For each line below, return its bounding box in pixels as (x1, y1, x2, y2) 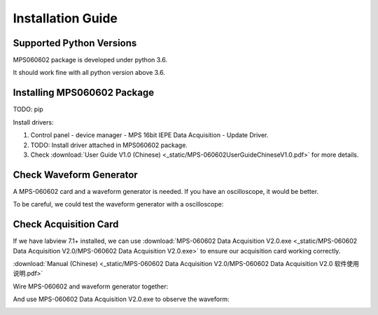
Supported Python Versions (13, 37, 137, 49)
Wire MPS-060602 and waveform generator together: (13, 282, 169, 290)
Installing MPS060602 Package (13, 87, 155, 99)
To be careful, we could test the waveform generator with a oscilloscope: (13, 200, 224, 209)
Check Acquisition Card (13, 218, 119, 230)
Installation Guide (13, 10, 118, 26)
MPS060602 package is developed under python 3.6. (13, 56, 168, 64)
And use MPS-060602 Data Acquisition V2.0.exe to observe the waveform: (13, 295, 230, 304)
